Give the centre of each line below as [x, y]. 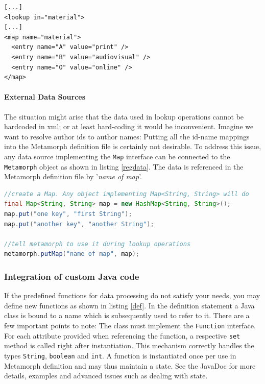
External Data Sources [45, 97]
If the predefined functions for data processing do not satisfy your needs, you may [132, 295]
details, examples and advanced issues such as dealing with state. [106, 376]
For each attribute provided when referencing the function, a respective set [122, 335]
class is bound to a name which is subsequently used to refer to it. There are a [127, 315]
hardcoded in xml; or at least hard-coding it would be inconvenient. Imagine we [129, 126]
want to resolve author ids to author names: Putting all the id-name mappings [127, 136]
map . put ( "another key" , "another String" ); [79, 224]
